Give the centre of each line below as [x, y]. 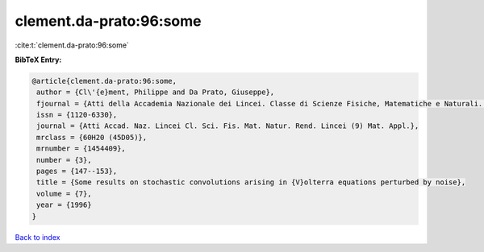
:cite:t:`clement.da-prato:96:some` [72, 45]
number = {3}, [64, 160]
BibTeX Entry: [38, 60]
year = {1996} [64, 205]
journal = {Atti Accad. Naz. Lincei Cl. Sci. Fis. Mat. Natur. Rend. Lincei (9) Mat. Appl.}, [228, 126]
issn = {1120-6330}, [77, 115]
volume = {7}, [64, 194]
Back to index [38, 237]
